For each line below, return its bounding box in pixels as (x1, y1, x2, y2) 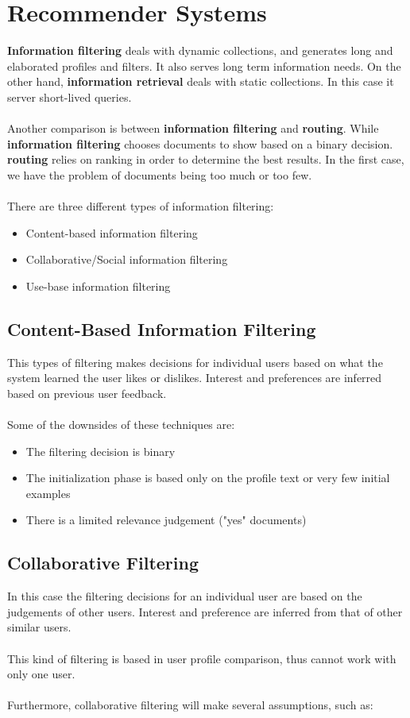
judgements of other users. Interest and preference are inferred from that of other (7, 603, 403, 620)
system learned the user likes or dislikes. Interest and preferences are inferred (7, 369, 382, 386)
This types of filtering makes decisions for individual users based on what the (7, 353, 383, 370)
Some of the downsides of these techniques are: (7, 416, 235, 433)
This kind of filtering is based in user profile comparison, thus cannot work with (7, 650, 396, 666)
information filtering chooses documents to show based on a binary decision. (7, 135, 393, 152)
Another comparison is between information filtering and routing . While (7, 120, 379, 137)
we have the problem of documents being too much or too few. (7, 166, 312, 183)
